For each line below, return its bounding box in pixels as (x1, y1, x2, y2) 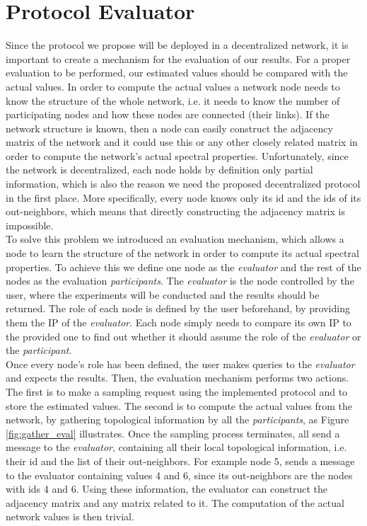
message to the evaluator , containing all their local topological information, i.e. (6, 440, 347, 454)
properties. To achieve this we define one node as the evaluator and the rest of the (6, 259, 361, 274)
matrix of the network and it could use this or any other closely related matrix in (6, 135, 358, 149)
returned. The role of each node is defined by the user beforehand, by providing (6, 301, 350, 316)
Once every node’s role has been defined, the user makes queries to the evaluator (6, 356, 355, 371)
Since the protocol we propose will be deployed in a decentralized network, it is (6, 38, 349, 52)
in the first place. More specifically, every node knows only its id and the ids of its (6, 190, 361, 205)
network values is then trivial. (6, 509, 134, 524)
